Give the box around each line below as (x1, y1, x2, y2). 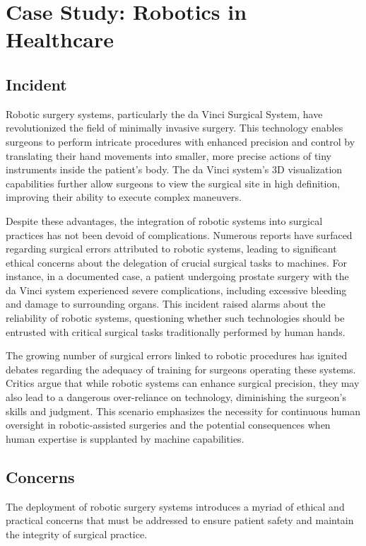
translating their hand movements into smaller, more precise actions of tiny (6, 148, 332, 163)
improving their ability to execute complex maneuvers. (6, 190, 242, 204)
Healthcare (6, 25, 114, 54)
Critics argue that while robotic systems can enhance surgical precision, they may (6, 376, 360, 390)
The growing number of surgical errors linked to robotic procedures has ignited (6, 348, 348, 363)
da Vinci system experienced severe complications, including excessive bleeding (6, 282, 347, 297)
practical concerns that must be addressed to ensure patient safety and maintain (6, 513, 354, 528)
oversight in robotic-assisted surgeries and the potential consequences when (6, 417, 331, 432)
